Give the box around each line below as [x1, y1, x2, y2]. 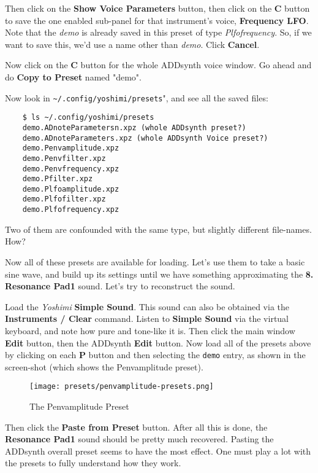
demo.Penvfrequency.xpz [22, 164, 119, 173]
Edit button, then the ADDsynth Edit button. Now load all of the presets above [5, 336, 311, 349]
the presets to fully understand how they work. [5, 456, 181, 469]
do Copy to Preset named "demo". [5, 70, 142, 83]
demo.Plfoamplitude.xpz [22, 184, 119, 193]
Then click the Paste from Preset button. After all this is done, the [5, 420, 268, 433]
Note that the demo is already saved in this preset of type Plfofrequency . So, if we [5, 26, 312, 39]
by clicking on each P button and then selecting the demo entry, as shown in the [5, 348, 306, 361]
